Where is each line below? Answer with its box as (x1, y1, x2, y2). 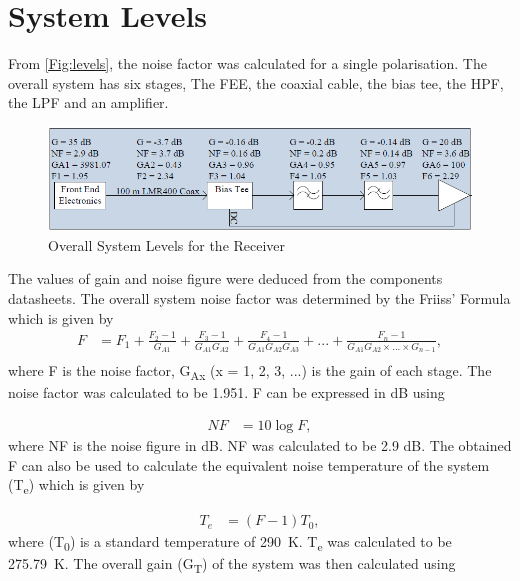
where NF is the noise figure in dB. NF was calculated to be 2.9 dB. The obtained (8, 434, 512, 455)
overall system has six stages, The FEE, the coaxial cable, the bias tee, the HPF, (8, 72, 504, 93)
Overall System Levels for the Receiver (48, 234, 286, 255)
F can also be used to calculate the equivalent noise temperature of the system (8, 454, 490, 475)
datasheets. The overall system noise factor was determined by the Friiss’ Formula (8, 288, 511, 308)
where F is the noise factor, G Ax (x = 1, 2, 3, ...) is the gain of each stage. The (8, 360, 492, 383)
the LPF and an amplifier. (8, 92, 169, 113)
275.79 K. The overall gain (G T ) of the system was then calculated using (8, 553, 456, 577)
